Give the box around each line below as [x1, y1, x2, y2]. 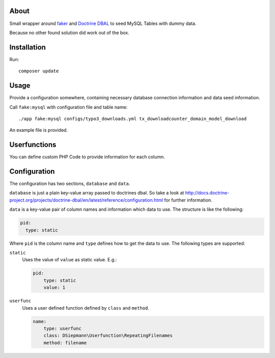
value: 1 [43, 285, 66, 290]
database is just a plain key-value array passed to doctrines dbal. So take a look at [9, 190, 184, 196]
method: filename [43, 340, 87, 346]
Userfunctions [9, 141, 57, 149]
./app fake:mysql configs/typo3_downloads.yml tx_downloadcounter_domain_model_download [18, 116, 247, 122]
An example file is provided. [9, 127, 68, 133]
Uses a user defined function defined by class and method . [22, 305, 150, 311]
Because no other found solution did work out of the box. [9, 30, 129, 36]
